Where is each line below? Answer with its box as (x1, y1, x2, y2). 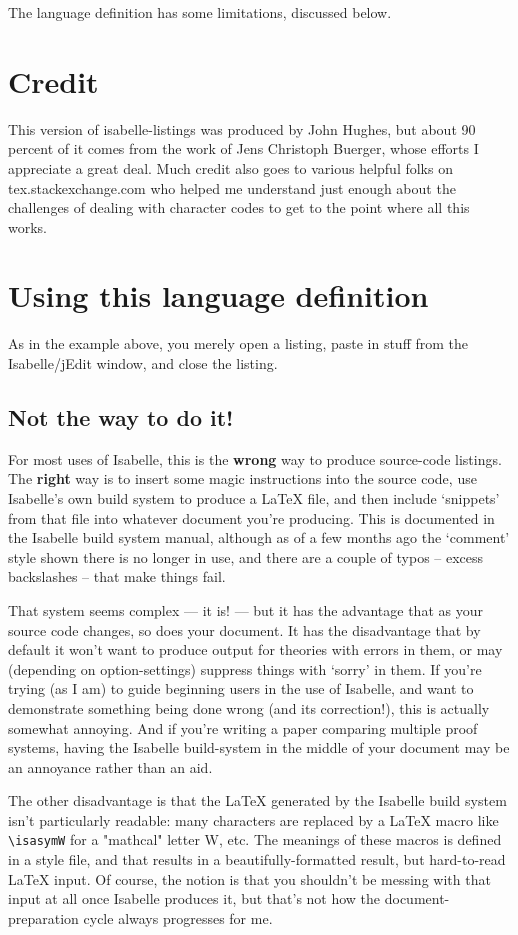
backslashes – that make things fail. (8, 566, 226, 587)
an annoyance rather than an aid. (8, 756, 213, 777)
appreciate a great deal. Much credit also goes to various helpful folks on (8, 157, 453, 178)
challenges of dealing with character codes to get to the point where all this (8, 197, 470, 218)
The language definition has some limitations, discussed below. (8, 2, 392, 22)
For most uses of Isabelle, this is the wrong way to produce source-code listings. (8, 448, 502, 469)
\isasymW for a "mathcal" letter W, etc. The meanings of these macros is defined (8, 829, 502, 850)
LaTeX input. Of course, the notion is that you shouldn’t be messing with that (8, 868, 491, 889)
